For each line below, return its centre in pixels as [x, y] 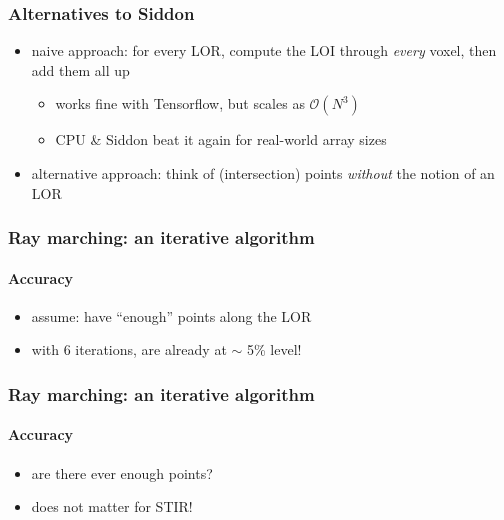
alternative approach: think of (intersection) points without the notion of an [263, 173]
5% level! [274, 349]
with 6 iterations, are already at [129, 349]
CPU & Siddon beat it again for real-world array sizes [221, 139]
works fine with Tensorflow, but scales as [180, 103]
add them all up [80, 69]
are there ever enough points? [122, 472]
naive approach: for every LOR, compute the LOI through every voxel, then [264, 50]
